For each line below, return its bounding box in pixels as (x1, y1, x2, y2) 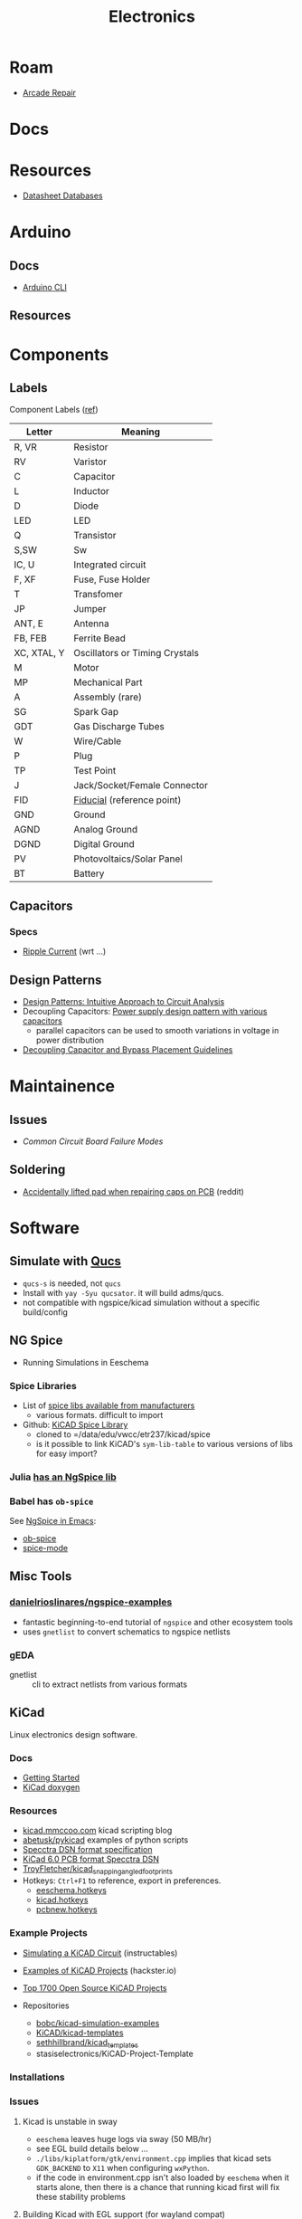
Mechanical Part (73, 676, 143, 689)
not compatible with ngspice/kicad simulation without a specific (22, 1297, 260, 1308)
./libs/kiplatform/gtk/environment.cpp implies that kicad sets (35, 2152, 272, 2164)
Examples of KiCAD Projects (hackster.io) (22, 1965, 177, 1976)
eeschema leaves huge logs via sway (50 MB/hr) (35, 2133, 212, 2144)
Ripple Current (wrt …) (22, 946, 107, 957)
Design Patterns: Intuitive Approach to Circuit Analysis (22, 995, 225, 1006)
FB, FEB (14, 632, 48, 644)
